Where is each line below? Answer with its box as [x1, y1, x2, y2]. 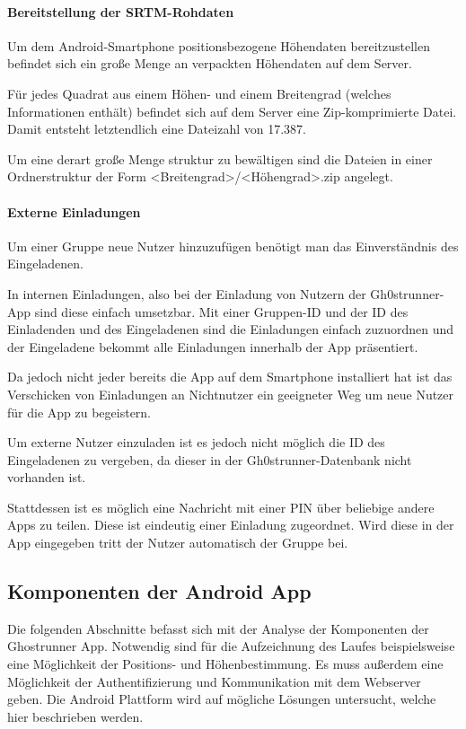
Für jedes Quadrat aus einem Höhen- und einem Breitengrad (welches [7, 83, 391, 102]
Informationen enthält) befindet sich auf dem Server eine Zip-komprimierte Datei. [7, 101, 457, 120]
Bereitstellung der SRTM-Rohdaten [7, 2, 234, 21]
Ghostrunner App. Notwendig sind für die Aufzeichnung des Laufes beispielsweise [7, 637, 455, 655]
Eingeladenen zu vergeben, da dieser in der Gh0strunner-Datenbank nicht [7, 450, 412, 469]
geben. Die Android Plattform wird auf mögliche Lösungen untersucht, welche [7, 689, 436, 708]
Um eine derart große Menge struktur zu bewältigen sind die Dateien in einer [7, 149, 433, 168]
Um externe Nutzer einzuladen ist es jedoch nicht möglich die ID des [7, 433, 385, 452]
